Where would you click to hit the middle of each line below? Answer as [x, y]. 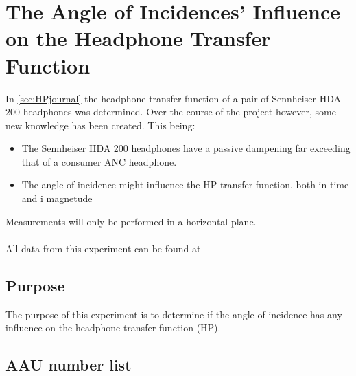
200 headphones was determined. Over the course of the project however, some [171, 112]
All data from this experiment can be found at [103, 248]
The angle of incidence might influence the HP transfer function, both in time [185, 185]
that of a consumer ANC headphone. [99, 161]
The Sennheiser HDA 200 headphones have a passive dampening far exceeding [186, 148]
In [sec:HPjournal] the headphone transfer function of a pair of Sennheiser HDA [173, 98]
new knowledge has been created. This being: [100, 125]
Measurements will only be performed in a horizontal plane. [131, 221]
